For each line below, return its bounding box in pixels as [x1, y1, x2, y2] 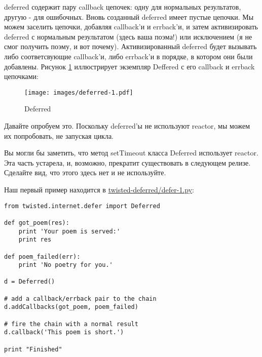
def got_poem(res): [4, 219, 69, 226]
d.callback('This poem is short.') [4, 329, 124, 336]
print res [18, 236, 52, 244]
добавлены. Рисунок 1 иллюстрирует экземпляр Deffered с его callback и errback [4, 61, 255, 71]
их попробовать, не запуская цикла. [4, 130, 114, 141]
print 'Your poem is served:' [18, 227, 121, 235]
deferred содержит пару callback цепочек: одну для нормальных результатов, [4, 2, 241, 12]
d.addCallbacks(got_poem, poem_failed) [4, 303, 138, 311]
